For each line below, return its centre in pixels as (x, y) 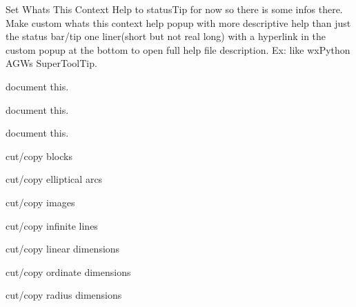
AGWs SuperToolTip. (51, 63)
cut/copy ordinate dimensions (68, 271)
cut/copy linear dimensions (63, 249)
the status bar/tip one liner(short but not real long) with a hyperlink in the (166, 36)
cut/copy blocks (39, 156)
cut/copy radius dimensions (64, 295)
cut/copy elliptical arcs (54, 179)
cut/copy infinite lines (52, 225)
